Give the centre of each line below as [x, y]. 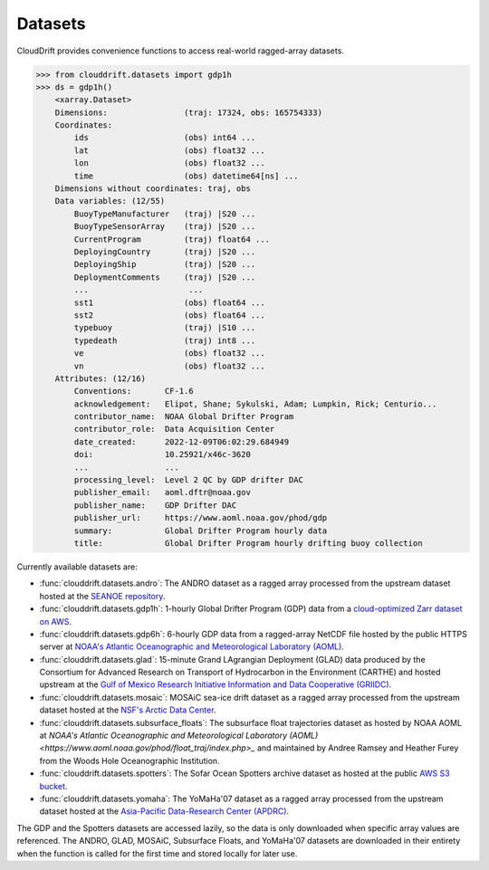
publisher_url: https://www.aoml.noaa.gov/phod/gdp [201, 518]
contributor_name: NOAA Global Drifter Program [184, 417]
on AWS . [56, 621]
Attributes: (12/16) [101, 378]
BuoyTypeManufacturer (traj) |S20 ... [165, 214]
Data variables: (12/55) [110, 201]
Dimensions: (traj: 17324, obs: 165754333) [189, 112]
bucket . [53, 786]
